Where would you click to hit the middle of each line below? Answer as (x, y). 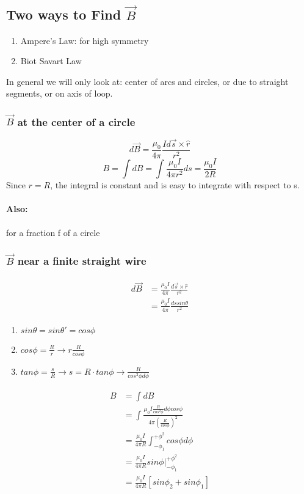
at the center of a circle (76, 121)
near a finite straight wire (82, 260)
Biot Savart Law (51, 61)
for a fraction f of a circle (53, 232)
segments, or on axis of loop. (60, 93)
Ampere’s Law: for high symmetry (85, 40)
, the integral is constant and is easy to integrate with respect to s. (175, 185)
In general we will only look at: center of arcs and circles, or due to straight (147, 81)
